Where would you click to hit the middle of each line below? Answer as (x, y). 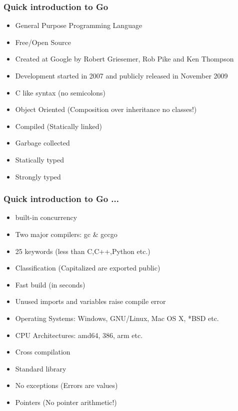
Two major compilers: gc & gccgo (66, 234)
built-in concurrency (46, 217)
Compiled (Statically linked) (58, 126)
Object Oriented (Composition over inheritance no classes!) (106, 109)
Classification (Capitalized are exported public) (88, 268)
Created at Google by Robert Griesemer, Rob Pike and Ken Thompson (124, 59)
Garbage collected (42, 143)
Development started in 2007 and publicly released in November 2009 (121, 75)
